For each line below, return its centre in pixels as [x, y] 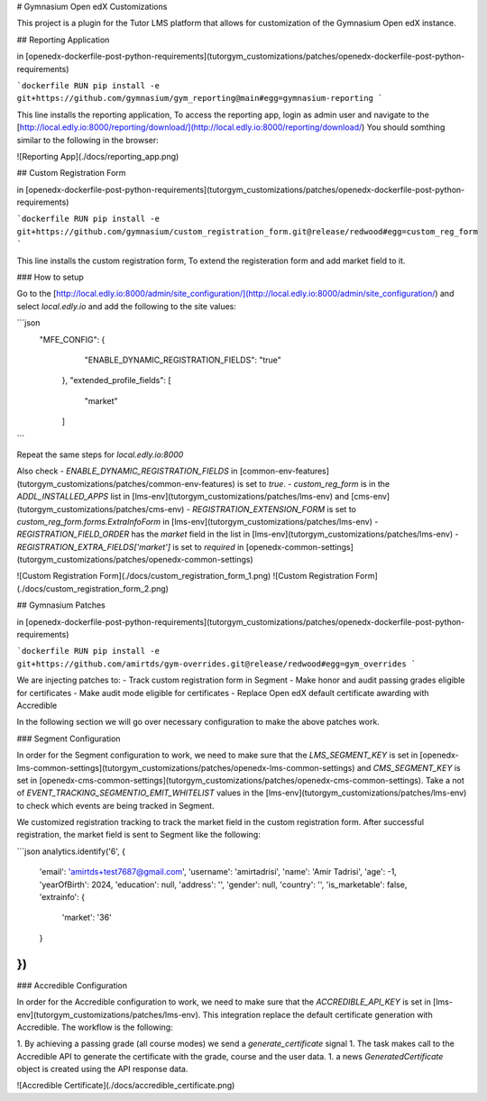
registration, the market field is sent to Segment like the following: [138, 835]
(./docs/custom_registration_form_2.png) [92, 588]
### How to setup [51, 277]
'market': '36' [87, 917]
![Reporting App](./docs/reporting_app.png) [98, 156]
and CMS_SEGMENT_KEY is [409, 767]
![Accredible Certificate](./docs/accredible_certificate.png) [126, 1086]
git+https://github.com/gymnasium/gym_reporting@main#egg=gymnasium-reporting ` [200, 98]
